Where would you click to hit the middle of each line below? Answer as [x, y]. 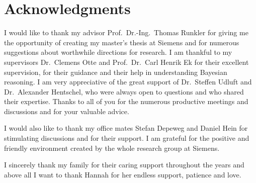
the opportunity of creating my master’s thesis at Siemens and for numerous [122, 42]
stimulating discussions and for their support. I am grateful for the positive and [127, 138]
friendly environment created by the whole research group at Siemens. [112, 148]
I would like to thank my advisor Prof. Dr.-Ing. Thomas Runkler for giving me [126, 32]
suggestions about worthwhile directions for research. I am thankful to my [118, 52]
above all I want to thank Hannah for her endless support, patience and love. [123, 174]
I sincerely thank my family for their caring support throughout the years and [124, 165]
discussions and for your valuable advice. [67, 111]
